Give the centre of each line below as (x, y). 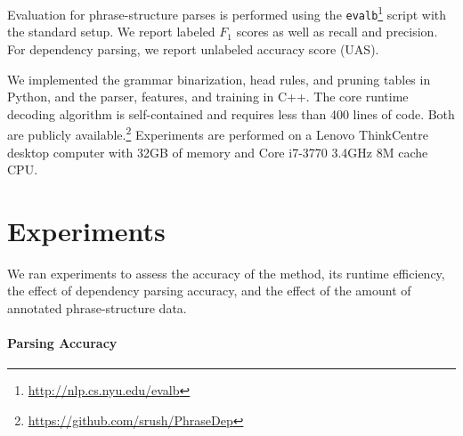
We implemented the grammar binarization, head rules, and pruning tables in (219, 79)
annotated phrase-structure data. (97, 308)
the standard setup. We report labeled (111, 32)
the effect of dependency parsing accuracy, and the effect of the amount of (209, 291)
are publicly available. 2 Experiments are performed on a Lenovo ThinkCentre (218, 133)
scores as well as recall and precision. (337, 32)
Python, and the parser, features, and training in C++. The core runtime (208, 97)
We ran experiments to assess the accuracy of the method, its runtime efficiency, (226, 273)
